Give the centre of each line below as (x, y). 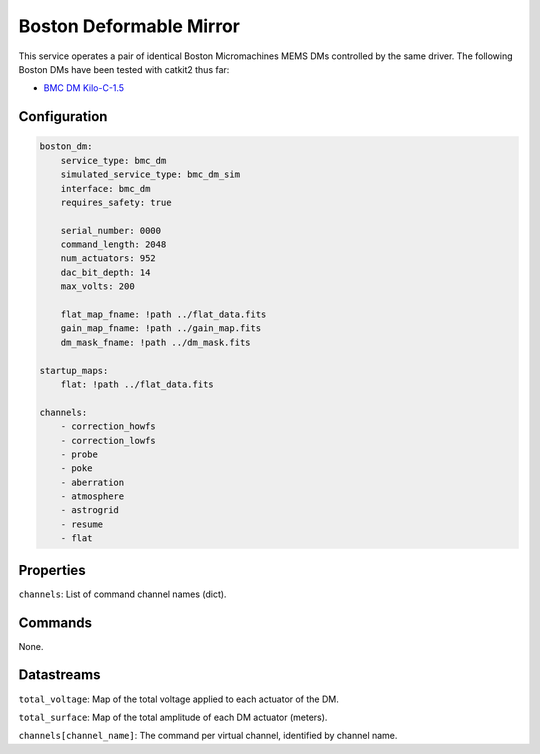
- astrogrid (90, 510)
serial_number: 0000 (111, 230)
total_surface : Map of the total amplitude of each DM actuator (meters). (173, 717)
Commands (55, 622)
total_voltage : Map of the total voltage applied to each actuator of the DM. (178, 699)
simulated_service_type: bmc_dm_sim (150, 174)
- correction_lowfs (108, 440)
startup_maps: (74, 370)
